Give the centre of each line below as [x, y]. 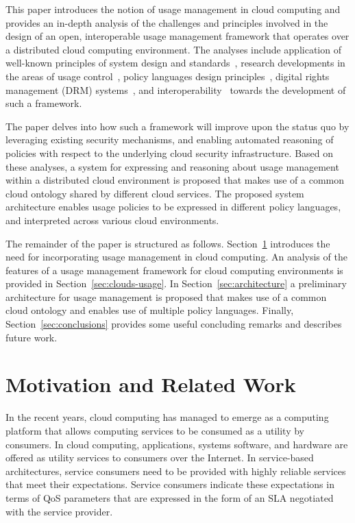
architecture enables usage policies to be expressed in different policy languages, [173, 207]
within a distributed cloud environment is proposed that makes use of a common [175, 180]
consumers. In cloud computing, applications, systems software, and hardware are [177, 444]
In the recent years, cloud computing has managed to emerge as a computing [167, 417]
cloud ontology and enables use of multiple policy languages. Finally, [150, 310]
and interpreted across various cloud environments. [112, 220]
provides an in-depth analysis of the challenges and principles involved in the [167, 22]
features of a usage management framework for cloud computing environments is [174, 270]
